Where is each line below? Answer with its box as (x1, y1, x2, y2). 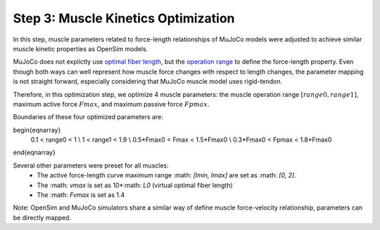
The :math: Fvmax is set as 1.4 (37, 191, 125, 199)
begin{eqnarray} (13, 126, 61, 134)
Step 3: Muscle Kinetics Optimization (13, 11, 235, 26)
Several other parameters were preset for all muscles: (13, 161, 169, 170)
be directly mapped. (13, 213, 72, 222)
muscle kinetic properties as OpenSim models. (13, 44, 148, 53)
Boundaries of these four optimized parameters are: (13, 113, 163, 121)
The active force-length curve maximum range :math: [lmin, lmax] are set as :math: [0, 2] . (37, 171, 297, 180)
